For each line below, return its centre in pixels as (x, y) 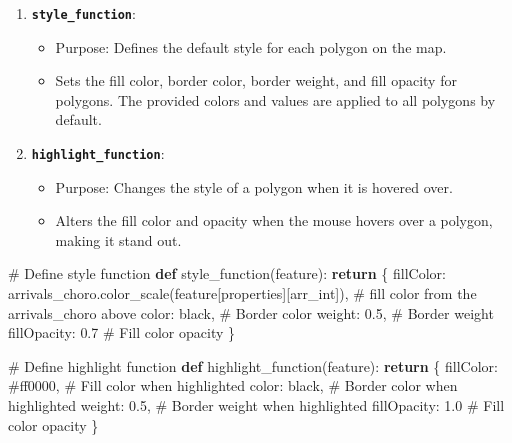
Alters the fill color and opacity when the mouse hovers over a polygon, (274, 220)
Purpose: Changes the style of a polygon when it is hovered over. (254, 186)
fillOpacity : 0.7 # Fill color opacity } (122, 332)
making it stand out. (118, 239)
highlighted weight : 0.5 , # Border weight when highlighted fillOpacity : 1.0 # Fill (256, 405)
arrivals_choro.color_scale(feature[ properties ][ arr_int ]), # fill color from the (242, 293)
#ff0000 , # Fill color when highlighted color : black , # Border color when (233, 385)
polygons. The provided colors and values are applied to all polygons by (275, 99)
